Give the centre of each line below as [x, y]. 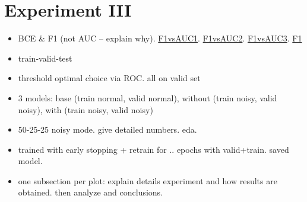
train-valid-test [45, 58]
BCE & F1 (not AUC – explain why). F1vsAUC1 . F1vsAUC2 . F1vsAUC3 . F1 [160, 38]
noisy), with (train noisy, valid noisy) [86, 109]
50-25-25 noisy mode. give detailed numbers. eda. [107, 129]
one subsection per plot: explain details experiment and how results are [148, 180]
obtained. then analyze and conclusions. [91, 192]
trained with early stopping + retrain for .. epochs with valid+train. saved [153, 149]
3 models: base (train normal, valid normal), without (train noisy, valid [148, 97]
